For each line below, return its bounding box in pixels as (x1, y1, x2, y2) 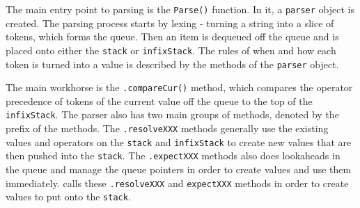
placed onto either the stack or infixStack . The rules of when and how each (6, 42, 336, 57)
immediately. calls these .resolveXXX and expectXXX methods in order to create (6, 175, 349, 190)
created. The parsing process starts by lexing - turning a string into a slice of (6, 15, 334, 30)
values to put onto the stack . (6, 189, 131, 204)
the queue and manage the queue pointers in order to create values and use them (6, 162, 352, 177)
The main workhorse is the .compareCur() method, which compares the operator (6, 80, 353, 95)
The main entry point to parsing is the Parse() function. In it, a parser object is (6, 2, 354, 16)
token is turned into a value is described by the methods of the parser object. (6, 56, 339, 71)
